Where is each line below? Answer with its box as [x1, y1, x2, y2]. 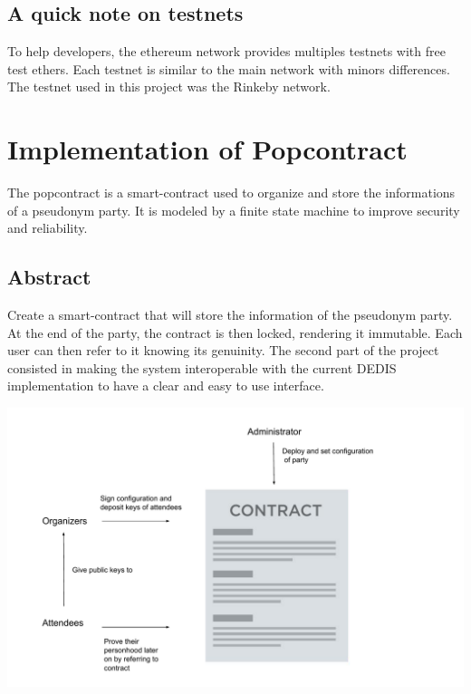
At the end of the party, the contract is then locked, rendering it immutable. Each [7, 323, 463, 342]
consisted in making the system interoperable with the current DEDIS [7, 358, 397, 377]
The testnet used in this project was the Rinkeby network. [7, 77, 331, 96]
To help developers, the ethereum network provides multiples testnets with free [7, 42, 446, 61]
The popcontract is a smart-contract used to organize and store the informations [7, 183, 456, 202]
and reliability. [7, 218, 88, 237]
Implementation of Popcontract [7, 130, 408, 168]
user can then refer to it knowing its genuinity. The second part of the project [7, 341, 439, 360]
